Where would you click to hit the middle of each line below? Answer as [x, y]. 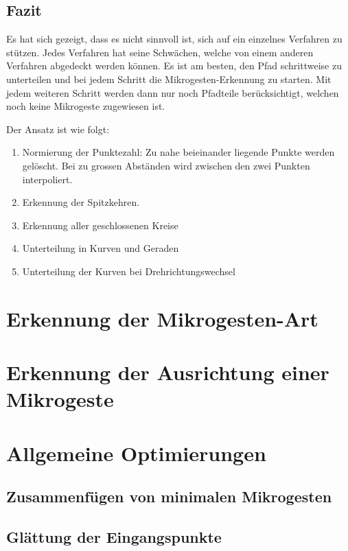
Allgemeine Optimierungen [136, 453]
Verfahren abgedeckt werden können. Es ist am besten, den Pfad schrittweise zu [174, 66]
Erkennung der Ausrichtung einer [168, 372]
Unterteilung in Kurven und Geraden [101, 248]
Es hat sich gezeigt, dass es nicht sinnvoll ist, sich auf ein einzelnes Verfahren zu [174, 39]
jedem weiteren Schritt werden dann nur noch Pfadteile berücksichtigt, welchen [173, 92]
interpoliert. [47, 179]
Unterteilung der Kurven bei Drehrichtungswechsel [129, 271]
